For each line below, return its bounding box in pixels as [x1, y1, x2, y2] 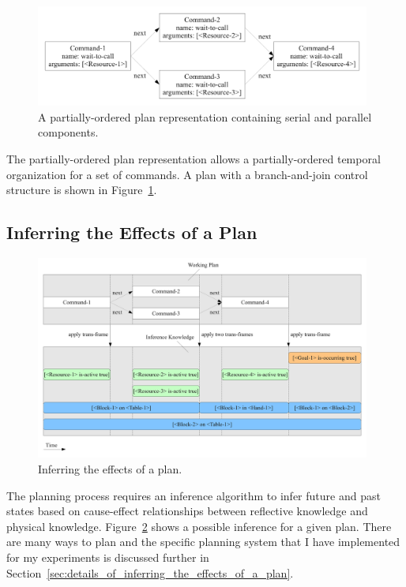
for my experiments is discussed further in [6, 548, 209, 565]
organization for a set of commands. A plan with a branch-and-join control [6, 166, 368, 182]
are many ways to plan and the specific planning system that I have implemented [6, 533, 400, 550]
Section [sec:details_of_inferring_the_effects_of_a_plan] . [6, 564, 294, 581]
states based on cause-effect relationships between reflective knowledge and [6, 503, 368, 519]
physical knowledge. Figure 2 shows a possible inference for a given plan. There [6, 518, 392, 534]
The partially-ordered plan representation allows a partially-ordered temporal [6, 151, 381, 167]
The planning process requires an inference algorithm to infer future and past [6, 487, 381, 503]
